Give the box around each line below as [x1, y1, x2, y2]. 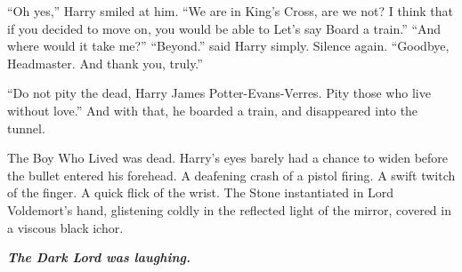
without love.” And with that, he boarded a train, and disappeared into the [7, 100, 418, 119]
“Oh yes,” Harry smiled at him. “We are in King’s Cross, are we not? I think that [7, 2, 454, 20]
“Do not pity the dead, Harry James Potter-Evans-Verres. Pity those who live [7, 84, 431, 102]
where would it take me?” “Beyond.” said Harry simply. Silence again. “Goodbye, [7, 36, 450, 55]
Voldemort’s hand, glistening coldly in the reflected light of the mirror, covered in [7, 200, 451, 219]
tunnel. [7, 118, 45, 137]
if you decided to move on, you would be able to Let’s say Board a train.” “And [7, 19, 442, 37]
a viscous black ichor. [7, 218, 124, 236]
